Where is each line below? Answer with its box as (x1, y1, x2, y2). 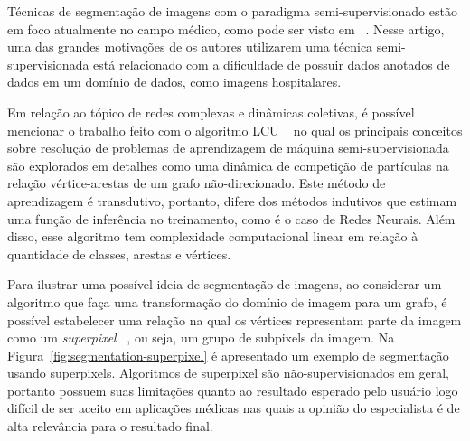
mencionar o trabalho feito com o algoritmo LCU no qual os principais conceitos (7, 120, 463, 139)
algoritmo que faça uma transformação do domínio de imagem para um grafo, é (7, 292, 447, 311)
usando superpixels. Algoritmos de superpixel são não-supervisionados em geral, (7, 363, 449, 382)
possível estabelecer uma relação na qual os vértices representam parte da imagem (7, 310, 462, 329)
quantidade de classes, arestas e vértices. (7, 244, 231, 263)
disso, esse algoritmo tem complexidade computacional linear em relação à (7, 227, 418, 246)
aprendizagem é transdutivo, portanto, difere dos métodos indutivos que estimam (7, 191, 457, 210)
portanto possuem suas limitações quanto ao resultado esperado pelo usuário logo (7, 380, 458, 399)
